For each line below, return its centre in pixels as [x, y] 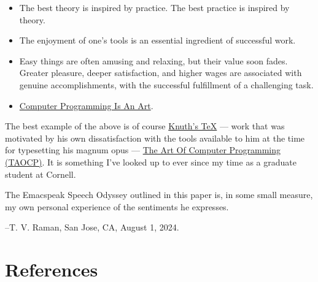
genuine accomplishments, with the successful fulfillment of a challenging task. [166, 84]
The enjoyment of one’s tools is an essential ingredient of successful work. [157, 40]
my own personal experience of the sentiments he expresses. [117, 206]
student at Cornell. [41, 174]
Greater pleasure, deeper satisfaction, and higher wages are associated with [161, 73]
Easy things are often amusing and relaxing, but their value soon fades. [153, 60]
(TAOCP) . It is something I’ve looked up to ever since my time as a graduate [151, 162]
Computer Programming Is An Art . [86, 105]
